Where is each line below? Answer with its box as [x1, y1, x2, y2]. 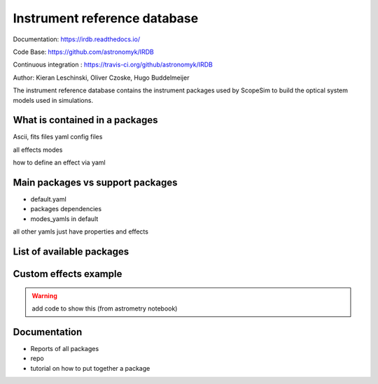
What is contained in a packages [13, 114, 158, 126]
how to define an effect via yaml [13, 158, 106, 167]
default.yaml [30, 195, 66, 204]
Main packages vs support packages [13, 177, 178, 188]
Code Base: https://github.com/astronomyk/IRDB [13, 48, 154, 56]
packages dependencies [30, 205, 101, 213]
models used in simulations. [13, 96, 94, 104]
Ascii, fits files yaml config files [13, 133, 103, 141]
